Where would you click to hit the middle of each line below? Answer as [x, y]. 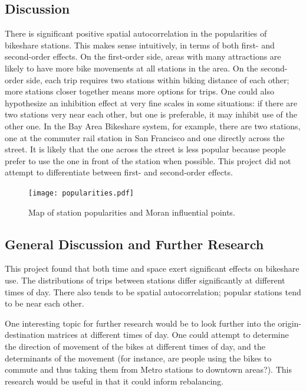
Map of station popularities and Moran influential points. [132, 212]
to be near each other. [45, 303]
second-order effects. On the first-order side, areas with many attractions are [143, 56]
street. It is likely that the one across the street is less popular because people [145, 149]
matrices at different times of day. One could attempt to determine [168, 335]
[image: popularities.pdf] [81, 193]
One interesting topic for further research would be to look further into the [140, 323]
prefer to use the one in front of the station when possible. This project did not [148, 160]
